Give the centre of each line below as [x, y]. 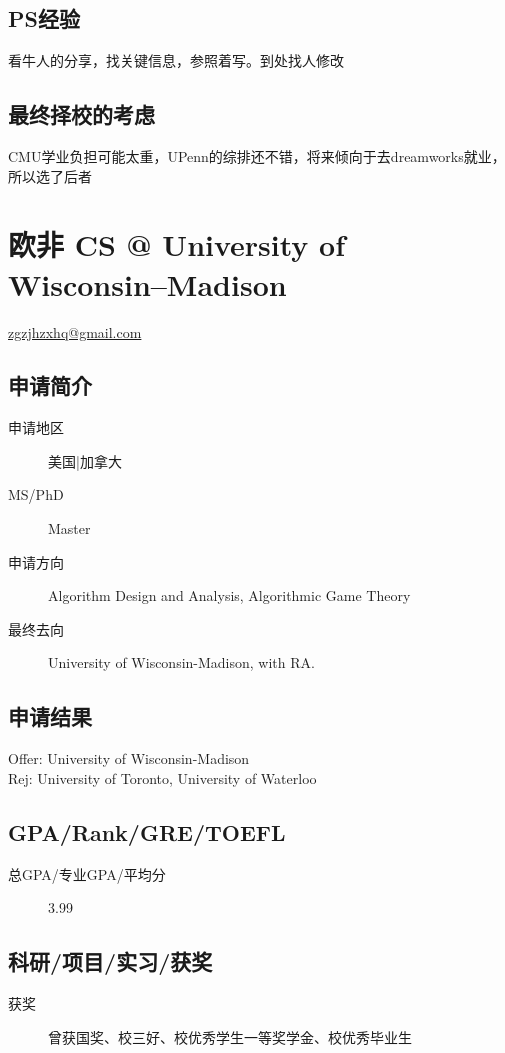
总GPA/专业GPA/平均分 [87, 873]
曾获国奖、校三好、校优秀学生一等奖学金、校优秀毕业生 [230, 1036]
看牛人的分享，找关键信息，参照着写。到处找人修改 [176, 60]
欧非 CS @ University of [177, 244]
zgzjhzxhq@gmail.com [75, 331]
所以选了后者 [50, 175]
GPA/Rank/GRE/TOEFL [147, 831]
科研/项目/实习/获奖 [110, 961]
